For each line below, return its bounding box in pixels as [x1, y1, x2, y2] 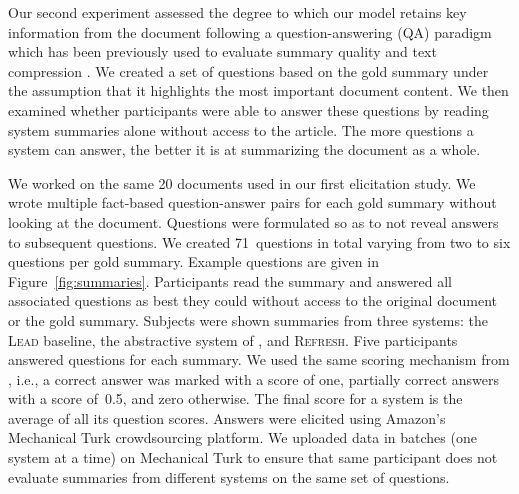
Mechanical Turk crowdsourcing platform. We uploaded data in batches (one [8, 427, 477, 448]
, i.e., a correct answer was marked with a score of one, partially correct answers [8, 368, 500, 389]
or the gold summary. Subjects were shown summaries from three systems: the [8, 309, 488, 330]
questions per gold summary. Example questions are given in [8, 251, 379, 272]
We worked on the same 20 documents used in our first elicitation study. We [8, 172, 476, 193]
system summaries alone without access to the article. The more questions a [8, 119, 474, 140]
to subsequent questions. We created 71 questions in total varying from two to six [8, 231, 511, 252]
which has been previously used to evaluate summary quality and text [8, 41, 437, 62]
